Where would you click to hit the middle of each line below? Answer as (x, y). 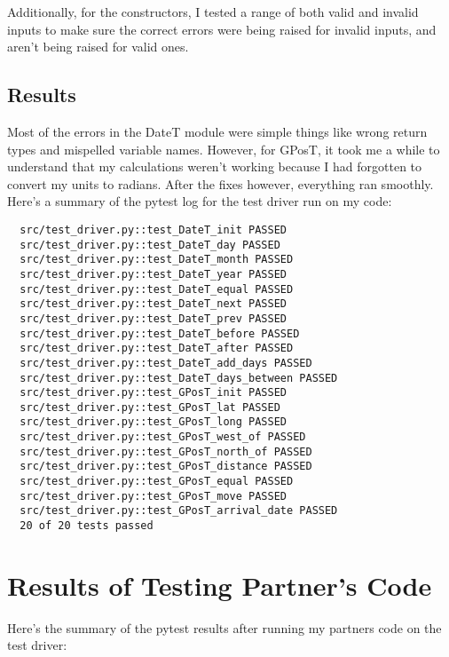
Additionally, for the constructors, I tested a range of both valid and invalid (213, 12)
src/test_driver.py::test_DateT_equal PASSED (157, 289)
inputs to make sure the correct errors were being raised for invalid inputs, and (222, 29)
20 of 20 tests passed (87, 526)
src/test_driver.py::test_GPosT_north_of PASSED (166, 451)
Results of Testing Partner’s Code (220, 585)
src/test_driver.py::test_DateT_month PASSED (157, 260)
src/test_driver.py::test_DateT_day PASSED (150, 245)
